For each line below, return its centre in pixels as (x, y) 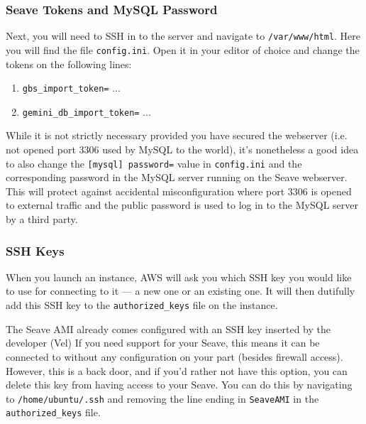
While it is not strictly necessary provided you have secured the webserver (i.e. (177, 135)
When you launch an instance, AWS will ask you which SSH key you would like (179, 277)
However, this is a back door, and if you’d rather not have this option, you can (177, 370)
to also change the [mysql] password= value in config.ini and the (154, 163)
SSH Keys (35, 250)
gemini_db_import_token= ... (87, 111)
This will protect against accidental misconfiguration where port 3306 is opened (179, 191)
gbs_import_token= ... (71, 88)
